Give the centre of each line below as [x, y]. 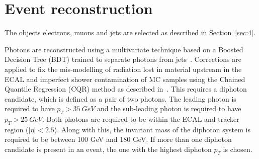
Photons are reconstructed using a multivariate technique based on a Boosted [124, 49]
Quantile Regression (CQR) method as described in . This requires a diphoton [126, 89]
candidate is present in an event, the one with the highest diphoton [108, 149]
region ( [17, 129]
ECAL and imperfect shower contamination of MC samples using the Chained [125, 79]
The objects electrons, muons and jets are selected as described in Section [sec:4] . [130, 32]
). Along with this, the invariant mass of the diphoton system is [152, 129]
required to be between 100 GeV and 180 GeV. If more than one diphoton [118, 139]
